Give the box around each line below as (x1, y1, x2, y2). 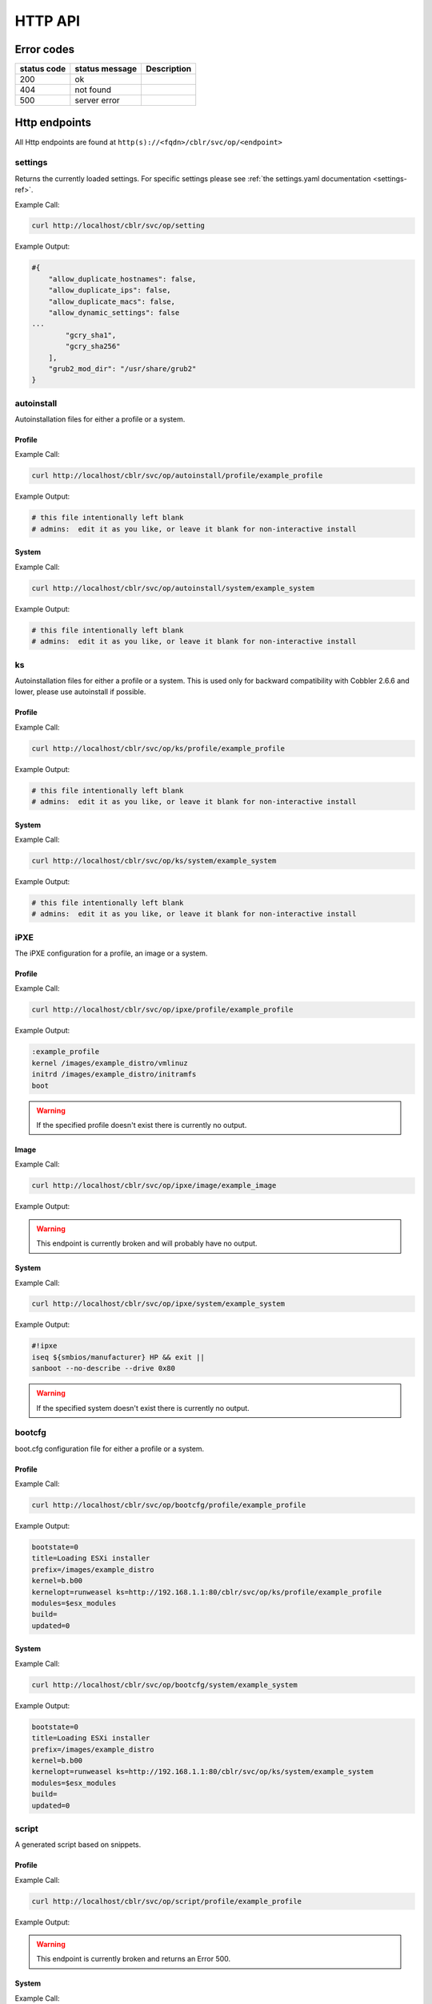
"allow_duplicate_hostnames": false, (48, 274, 197, 284)
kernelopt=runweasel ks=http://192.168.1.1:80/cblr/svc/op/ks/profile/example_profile (31, 1587, 382, 1597)
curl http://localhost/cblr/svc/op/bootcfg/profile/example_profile (31, 1501, 306, 1510)
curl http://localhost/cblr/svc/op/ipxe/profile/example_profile (31, 1005, 294, 1014)
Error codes (14, 42, 75, 56)
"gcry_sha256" (65, 341, 121, 351)
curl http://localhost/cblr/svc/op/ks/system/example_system (31, 856, 277, 865)
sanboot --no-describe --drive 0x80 (31, 1364, 176, 1373)
